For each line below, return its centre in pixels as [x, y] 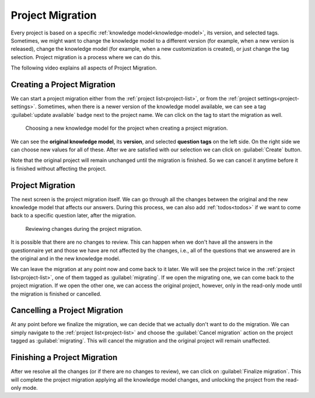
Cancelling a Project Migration [67, 311]
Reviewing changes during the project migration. [84, 229]
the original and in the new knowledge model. [66, 258]
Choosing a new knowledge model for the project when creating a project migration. [127, 128]
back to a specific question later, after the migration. [73, 216]
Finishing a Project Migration [64, 357]
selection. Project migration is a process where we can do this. [86, 57]
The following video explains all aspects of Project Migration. [84, 68]
